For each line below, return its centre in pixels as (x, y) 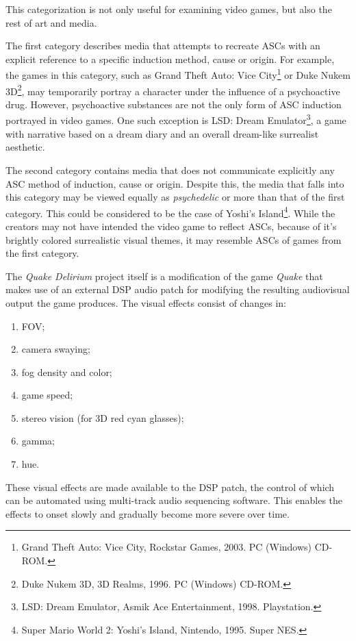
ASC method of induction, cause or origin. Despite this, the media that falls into (175, 183)
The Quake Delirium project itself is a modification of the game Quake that (164, 276)
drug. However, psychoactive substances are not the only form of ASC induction (174, 104)
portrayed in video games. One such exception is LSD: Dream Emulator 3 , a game (176, 119)
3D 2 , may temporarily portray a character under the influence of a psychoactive (173, 90)
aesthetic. (25, 147)
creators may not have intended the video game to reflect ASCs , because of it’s (171, 226)
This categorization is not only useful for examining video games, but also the (169, 9)
